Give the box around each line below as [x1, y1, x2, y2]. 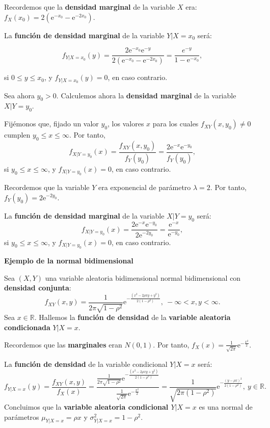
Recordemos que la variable [4, 182, 90, 193]
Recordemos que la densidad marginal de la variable [4, 2, 175, 12]
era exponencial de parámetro [98, 182, 191, 193]
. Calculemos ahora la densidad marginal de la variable [56, 90, 236, 100]
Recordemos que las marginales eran [4, 339, 122, 350]
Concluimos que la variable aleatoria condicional [4, 402, 169, 412]
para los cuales [152, 118, 199, 129]
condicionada [4, 322, 50, 332]
